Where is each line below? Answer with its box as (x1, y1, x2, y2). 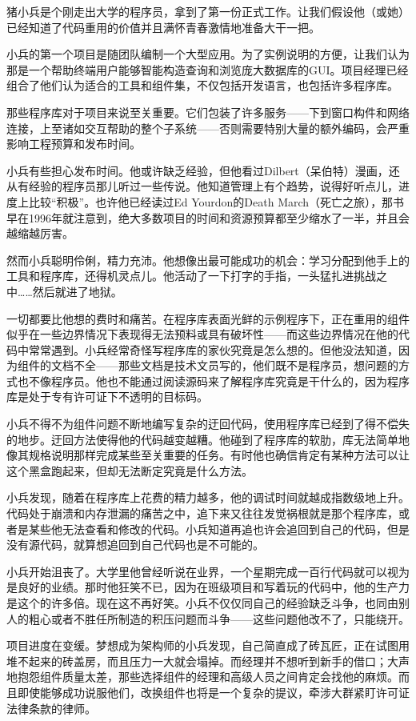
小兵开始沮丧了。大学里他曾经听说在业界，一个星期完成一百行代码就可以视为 (6, 563, 410, 579)
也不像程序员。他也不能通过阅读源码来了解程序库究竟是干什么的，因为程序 (17, 372, 410, 389)
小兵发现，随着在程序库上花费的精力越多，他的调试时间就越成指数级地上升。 (6, 489, 410, 506)
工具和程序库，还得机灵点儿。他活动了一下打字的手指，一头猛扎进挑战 (6, 267, 376, 284)
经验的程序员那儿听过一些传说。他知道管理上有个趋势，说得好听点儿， (28, 178, 398, 194)
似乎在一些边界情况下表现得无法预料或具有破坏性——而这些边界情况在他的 (6, 326, 398, 342)
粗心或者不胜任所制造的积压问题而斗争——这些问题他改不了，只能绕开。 (28, 610, 410, 627)
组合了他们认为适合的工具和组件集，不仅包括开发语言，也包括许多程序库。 (6, 77, 398, 94)
